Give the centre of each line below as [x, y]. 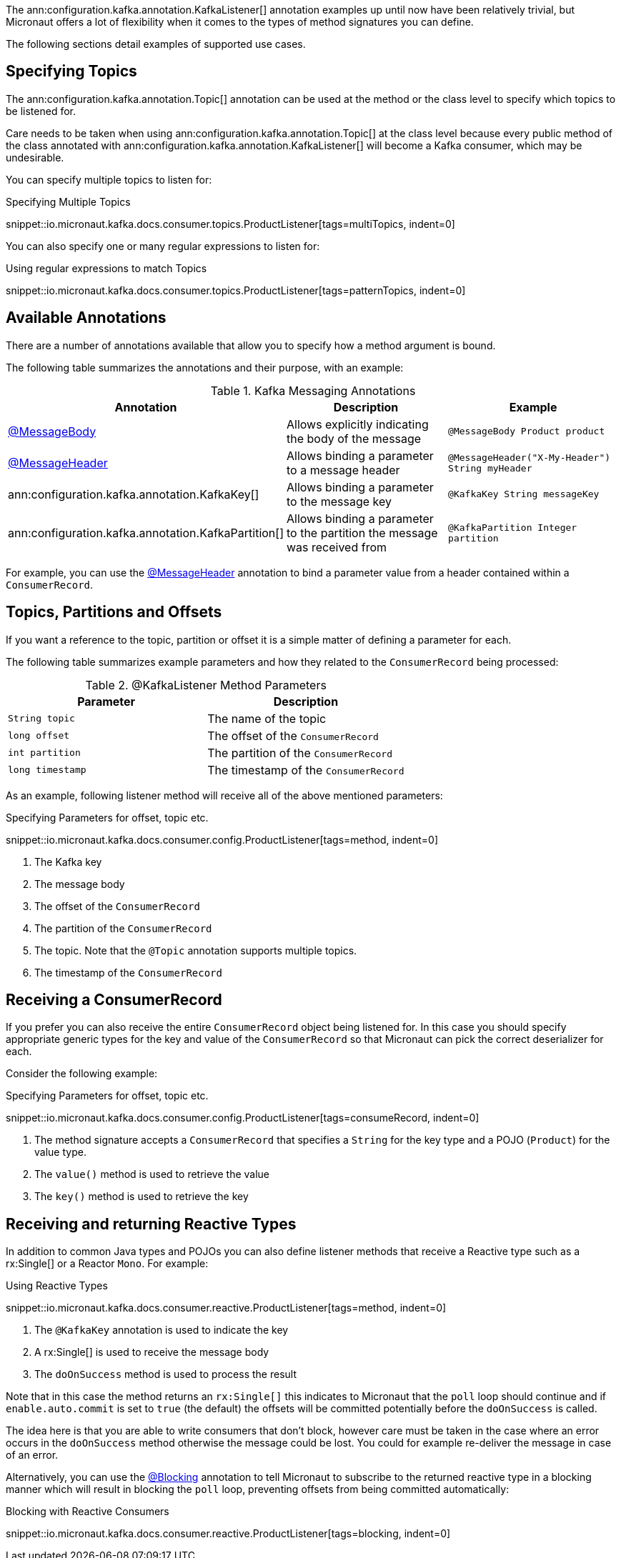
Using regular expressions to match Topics [106, 268]
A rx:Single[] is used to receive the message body [152, 1352]
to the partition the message [362, 533]
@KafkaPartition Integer [513, 527]
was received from [337, 547]
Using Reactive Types [57, 1286]
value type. [60, 1152]
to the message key [339, 501]
